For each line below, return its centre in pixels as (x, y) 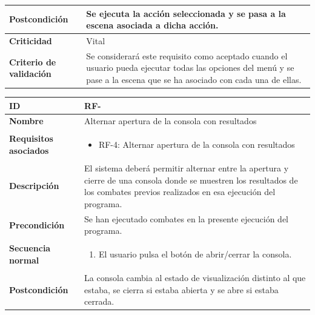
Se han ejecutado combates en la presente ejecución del (187, 218)
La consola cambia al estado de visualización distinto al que (195, 277)
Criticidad (31, 40)
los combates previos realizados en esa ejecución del (180, 192)
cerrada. (99, 301)
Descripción (34, 186)
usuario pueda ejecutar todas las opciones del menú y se (190, 68)
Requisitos (31, 138)
